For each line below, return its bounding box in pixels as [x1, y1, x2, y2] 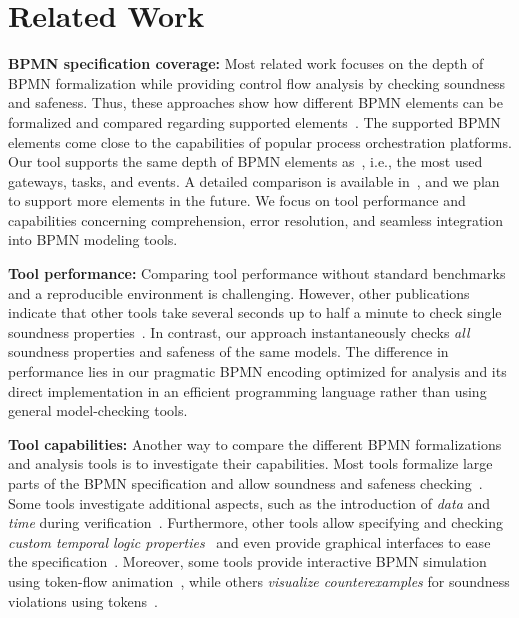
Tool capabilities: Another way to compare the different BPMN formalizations [8, 433, 502, 454]
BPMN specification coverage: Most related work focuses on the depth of [8, 53, 484, 74]
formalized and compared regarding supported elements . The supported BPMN [8, 111, 501, 132]
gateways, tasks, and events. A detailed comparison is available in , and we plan [8, 170, 500, 191]
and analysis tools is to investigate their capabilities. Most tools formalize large [8, 453, 493, 474]
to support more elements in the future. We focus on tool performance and [8, 190, 466, 211]
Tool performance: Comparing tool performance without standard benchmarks [8, 263, 506, 284]
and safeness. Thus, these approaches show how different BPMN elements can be [8, 92, 503, 113]
